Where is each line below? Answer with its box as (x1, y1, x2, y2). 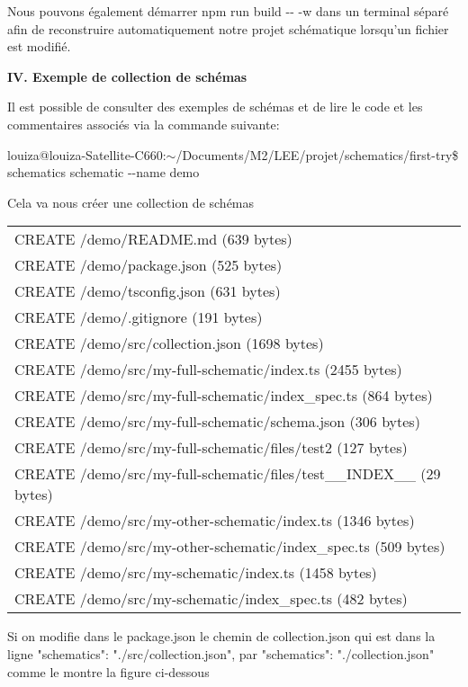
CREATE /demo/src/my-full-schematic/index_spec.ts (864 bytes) (14, 385, 433, 406)
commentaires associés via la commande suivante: (7, 114, 280, 133)
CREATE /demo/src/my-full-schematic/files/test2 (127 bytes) (14, 437, 408, 459)
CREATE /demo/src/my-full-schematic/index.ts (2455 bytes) (14, 359, 402, 380)
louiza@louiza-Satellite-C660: (7, 145, 166, 164)
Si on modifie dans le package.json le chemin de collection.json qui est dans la (7, 627, 436, 646)
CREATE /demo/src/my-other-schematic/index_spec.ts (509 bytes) (14, 536, 445, 558)
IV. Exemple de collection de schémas (7, 67, 247, 85)
